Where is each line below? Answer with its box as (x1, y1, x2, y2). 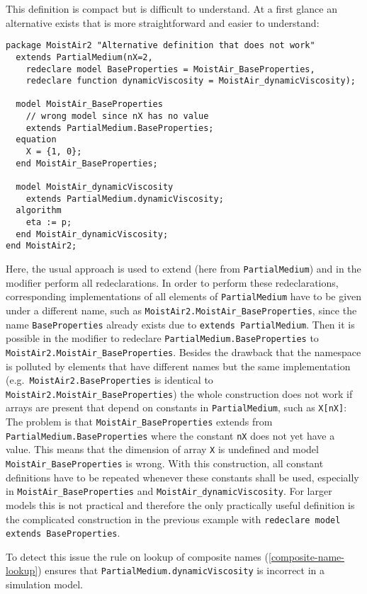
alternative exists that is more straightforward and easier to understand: (6, 15, 320, 30)
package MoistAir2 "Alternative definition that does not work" (6, 40, 315, 51)
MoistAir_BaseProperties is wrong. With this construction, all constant (6, 456, 324, 471)
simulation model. (6, 577, 83, 592)
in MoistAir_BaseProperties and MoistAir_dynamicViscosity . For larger (6, 484, 332, 498)
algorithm (16, 205, 62, 216)
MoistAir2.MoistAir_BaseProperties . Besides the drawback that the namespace (6, 344, 361, 359)
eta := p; (26, 217, 72, 228)
